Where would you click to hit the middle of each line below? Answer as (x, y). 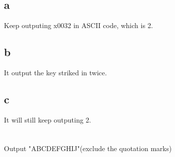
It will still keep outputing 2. (48, 119)
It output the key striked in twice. (56, 72)
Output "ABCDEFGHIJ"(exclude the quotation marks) (88, 148)
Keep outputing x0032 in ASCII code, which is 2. (79, 25)
